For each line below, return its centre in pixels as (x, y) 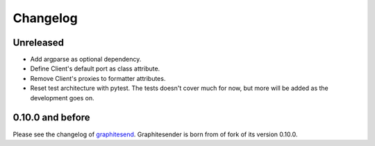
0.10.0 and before (51, 118)
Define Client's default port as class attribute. (95, 69)
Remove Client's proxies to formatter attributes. (98, 78)
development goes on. (62, 98)
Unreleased (39, 43)
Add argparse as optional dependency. (86, 60)
